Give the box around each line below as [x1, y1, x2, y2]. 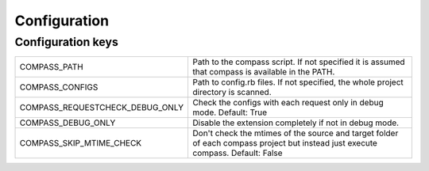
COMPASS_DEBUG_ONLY [19, 117, 116, 128]
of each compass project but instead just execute [192, 138, 377, 149]
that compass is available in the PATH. [192, 66, 335, 78]
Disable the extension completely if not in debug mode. [192, 117, 400, 128]
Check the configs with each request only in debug [192, 97, 385, 108]
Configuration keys [14, 35, 118, 49]
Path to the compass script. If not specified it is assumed [192, 56, 405, 67]
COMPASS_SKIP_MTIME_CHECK [19, 138, 142, 149]
